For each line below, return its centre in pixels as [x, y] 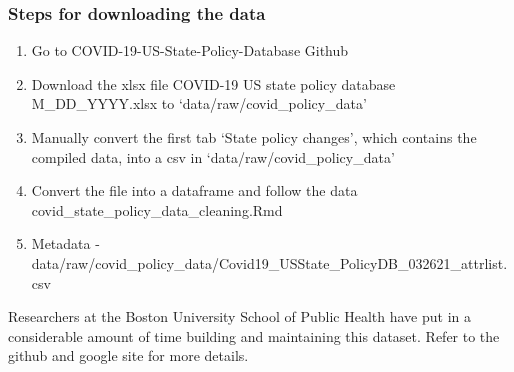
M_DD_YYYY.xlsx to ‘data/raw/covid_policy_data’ [199, 103]
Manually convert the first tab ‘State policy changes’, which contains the [254, 137]
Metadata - [65, 243]
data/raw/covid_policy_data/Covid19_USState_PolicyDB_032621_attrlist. [269, 262]
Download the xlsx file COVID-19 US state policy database [213, 83]
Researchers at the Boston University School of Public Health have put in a [239, 316]
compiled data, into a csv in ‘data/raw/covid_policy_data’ [213, 156]
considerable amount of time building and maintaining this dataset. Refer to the [254, 335]
